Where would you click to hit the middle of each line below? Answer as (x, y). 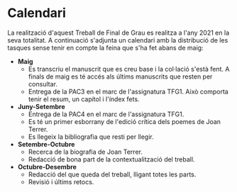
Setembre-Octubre (46, 144)
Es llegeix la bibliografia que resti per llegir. (91, 137)
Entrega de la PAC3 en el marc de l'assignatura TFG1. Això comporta (128, 91)
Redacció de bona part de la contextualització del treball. (111, 159)
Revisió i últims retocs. (61, 181)
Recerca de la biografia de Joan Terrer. (86, 152)
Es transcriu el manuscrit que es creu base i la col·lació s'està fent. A (129, 69)
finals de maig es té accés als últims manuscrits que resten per (120, 77)
